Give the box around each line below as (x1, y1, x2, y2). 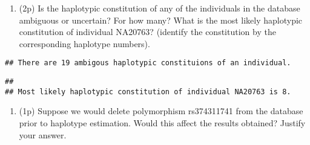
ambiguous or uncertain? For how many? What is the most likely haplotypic (19, 13, 303, 26)
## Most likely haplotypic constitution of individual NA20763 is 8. (5, 87, 291, 96)
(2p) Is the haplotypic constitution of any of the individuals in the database (19, 2, 300, 14)
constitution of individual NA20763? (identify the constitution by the (19, 25, 276, 38)
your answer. (19, 128, 67, 141)
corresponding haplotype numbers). (19, 37, 150, 50)
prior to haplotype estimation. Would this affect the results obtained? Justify (19, 116, 306, 129)
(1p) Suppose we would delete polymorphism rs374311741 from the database (19, 105, 303, 117)
